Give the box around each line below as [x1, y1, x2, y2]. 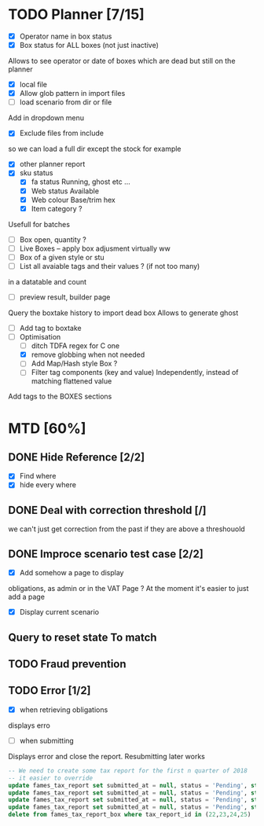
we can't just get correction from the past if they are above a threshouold [8, 524, 245, 534]
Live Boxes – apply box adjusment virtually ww [19, 244, 171, 253]
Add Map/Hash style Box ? [31, 359, 118, 369]
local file [19, 80, 48, 90]
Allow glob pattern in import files [19, 89, 126, 98]
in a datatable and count [8, 277, 87, 286]
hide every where [19, 480, 77, 490]
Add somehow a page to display [19, 568, 124, 578]
